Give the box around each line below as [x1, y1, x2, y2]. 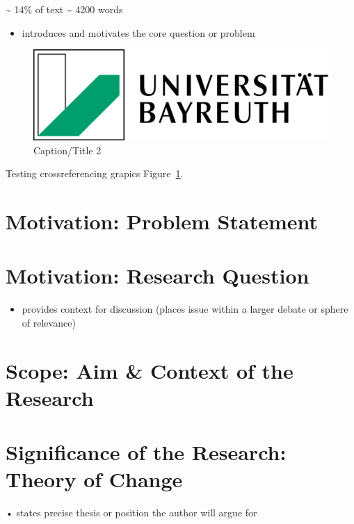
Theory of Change [6, 465, 183, 493]
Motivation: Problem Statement [6, 207, 319, 235]
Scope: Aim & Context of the [6, 356, 293, 384]
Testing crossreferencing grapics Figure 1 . [6, 166, 184, 181]
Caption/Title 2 [33, 142, 102, 157]
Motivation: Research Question [6, 261, 309, 290]
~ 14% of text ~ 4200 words [6, 2, 123, 16]
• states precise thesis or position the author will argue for [6, 505, 257, 520]
